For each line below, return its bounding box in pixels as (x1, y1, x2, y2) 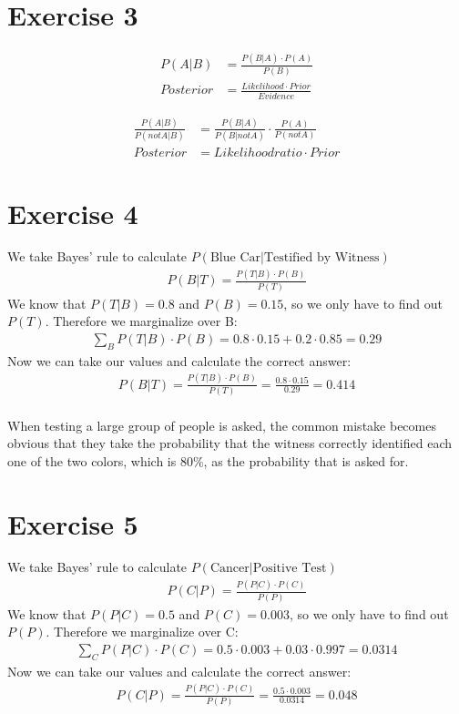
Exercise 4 (7, 194, 138, 231)
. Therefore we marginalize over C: (46, 622, 239, 641)
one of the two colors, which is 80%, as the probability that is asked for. (7, 451, 409, 470)
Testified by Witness (263, 251, 380, 265)
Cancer (209, 562, 250, 576)
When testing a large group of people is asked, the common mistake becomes (7, 415, 436, 434)
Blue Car (209, 251, 261, 265)
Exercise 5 (7, 505, 138, 542)
